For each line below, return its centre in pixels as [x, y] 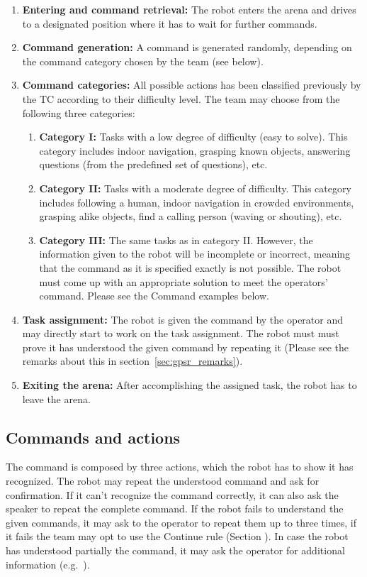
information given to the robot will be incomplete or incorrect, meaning [195, 254]
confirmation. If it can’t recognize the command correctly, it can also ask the [172, 494]
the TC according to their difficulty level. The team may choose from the [181, 98]
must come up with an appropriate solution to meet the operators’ [183, 281]
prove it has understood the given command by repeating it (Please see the [186, 347]
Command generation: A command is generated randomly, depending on [187, 47]
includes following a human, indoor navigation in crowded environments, [197, 202]
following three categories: [79, 112]
